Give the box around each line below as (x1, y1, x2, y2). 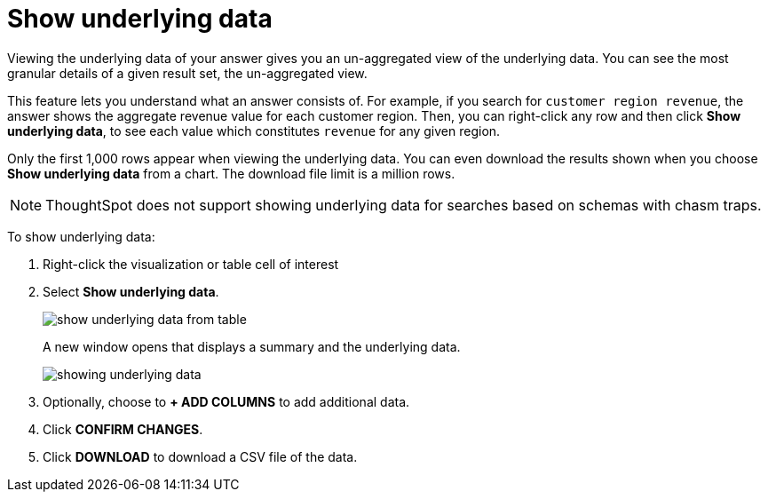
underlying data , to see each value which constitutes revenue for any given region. (7, 123, 501, 139)
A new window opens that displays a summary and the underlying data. (43, 338, 461, 354)
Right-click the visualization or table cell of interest (43, 256, 339, 272)
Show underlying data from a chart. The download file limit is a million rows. (7, 165, 455, 181)
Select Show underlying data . (43, 283, 219, 299)
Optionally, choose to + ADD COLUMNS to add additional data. (43, 393, 410, 409)
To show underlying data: (7, 228, 155, 244)
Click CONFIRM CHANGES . (43, 421, 203, 437)
